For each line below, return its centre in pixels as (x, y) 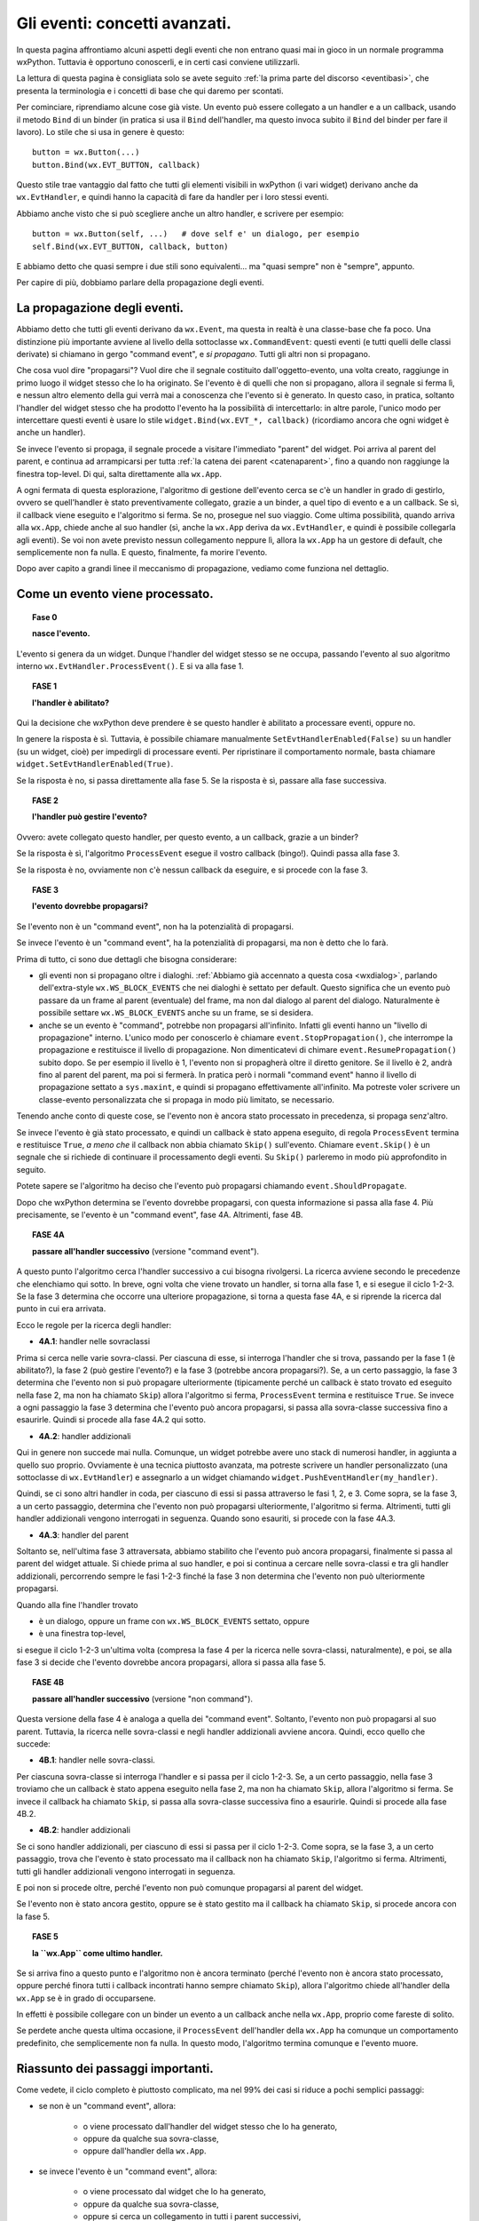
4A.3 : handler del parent (83, 1535)
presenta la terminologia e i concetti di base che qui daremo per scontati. (150, 91)
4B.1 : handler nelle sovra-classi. (97, 1760)
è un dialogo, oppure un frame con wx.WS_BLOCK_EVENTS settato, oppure (174, 1620)
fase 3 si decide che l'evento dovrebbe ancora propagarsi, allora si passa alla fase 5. (171, 1662)
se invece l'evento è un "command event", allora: (128, 2171)
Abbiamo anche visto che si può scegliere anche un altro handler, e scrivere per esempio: (180, 213)
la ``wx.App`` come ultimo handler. (98, 1953)
